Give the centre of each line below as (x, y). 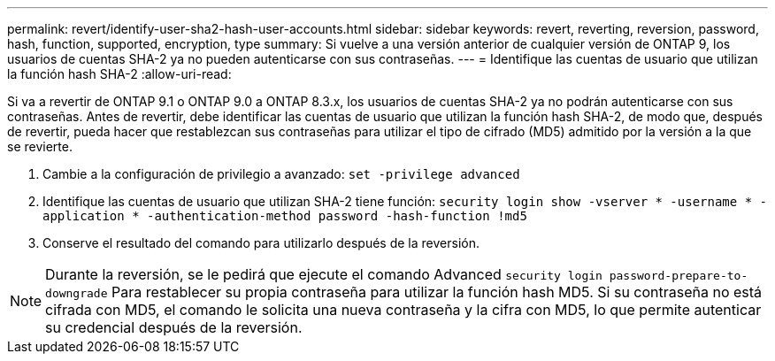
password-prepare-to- (679, 276)
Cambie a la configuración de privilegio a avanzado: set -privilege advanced (281, 174)
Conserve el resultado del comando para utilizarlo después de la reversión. (261, 243)
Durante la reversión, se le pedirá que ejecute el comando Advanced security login (324, 274)
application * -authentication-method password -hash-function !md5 (285, 216)
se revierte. (40, 146)
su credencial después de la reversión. (174, 327)
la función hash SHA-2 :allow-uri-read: (119, 74)
